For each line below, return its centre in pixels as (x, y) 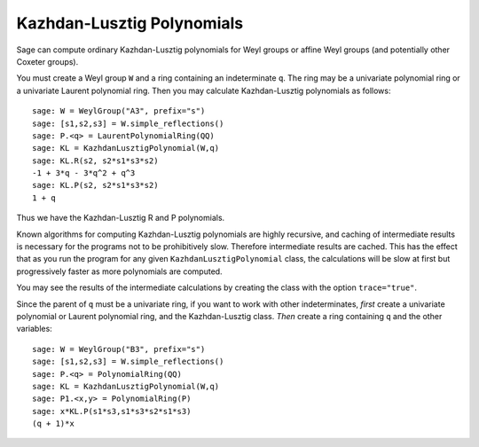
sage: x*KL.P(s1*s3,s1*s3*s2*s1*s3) (112, 411)
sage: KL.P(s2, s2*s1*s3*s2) (95, 185)
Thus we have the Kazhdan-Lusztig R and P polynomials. (121, 218)
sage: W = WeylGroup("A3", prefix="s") (119, 111)
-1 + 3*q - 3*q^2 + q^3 (84, 173)
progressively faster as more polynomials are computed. (119, 271)
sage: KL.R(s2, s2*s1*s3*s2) (95, 161)
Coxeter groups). (47, 61)
